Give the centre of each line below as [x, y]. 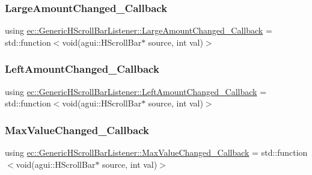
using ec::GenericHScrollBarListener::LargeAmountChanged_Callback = [139, 30]
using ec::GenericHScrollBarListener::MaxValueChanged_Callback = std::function [156, 152]
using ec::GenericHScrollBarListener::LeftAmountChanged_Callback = [136, 91]
